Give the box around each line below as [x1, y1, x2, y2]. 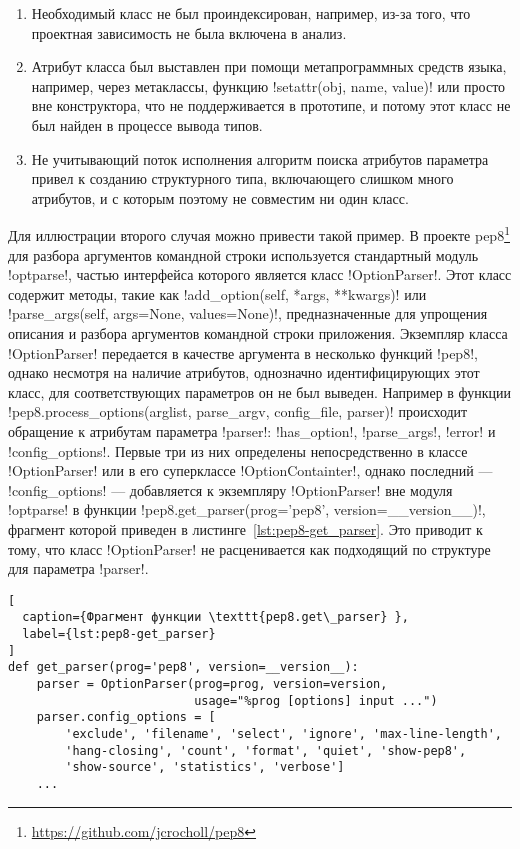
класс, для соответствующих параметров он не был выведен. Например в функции [8, 381, 512, 402]
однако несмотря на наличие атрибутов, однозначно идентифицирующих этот [8, 362, 480, 383]
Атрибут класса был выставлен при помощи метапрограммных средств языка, [31, 56, 507, 77]
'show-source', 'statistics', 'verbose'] [65, 760, 345, 775]
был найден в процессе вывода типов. [31, 114, 263, 135]
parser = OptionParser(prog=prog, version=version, [36, 676, 388, 691]
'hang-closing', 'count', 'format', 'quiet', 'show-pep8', [65, 743, 467, 758]
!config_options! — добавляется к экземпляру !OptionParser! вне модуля [8, 479, 453, 500]
